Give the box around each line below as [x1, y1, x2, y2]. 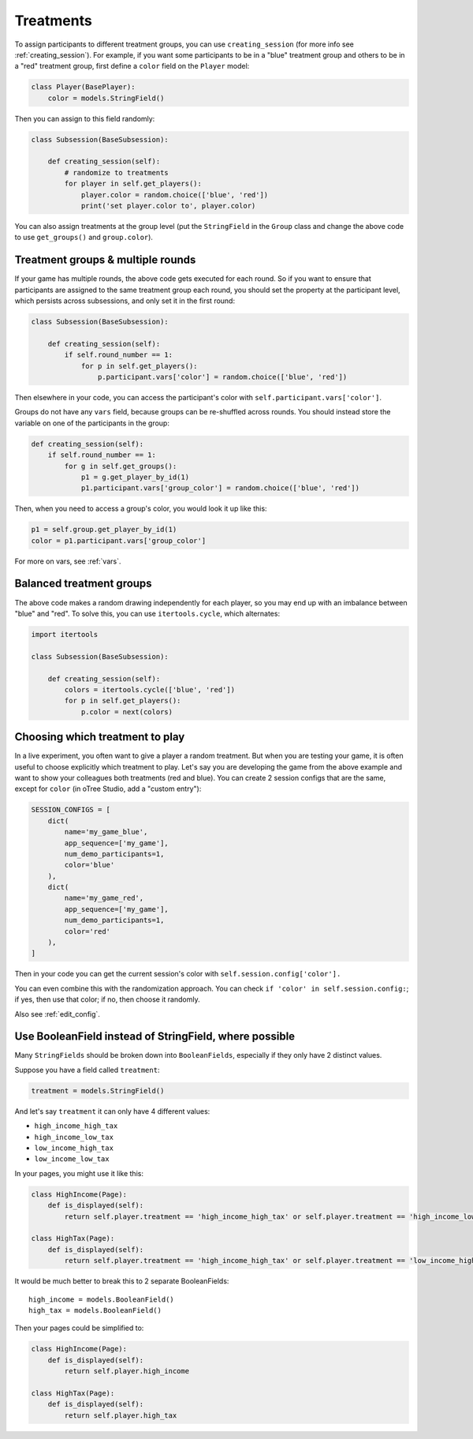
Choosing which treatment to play [14, 730, 185, 744]
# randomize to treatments [64, 168, 169, 177]
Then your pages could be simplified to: [14, 1323, 144, 1333]
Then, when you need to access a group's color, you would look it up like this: [14, 504, 267, 513]
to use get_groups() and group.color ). [14, 233, 154, 242]
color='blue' [64, 860, 115, 870]
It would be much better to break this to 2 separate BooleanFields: [14, 1276, 229, 1286]
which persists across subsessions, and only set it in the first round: [14, 296, 236, 305]
